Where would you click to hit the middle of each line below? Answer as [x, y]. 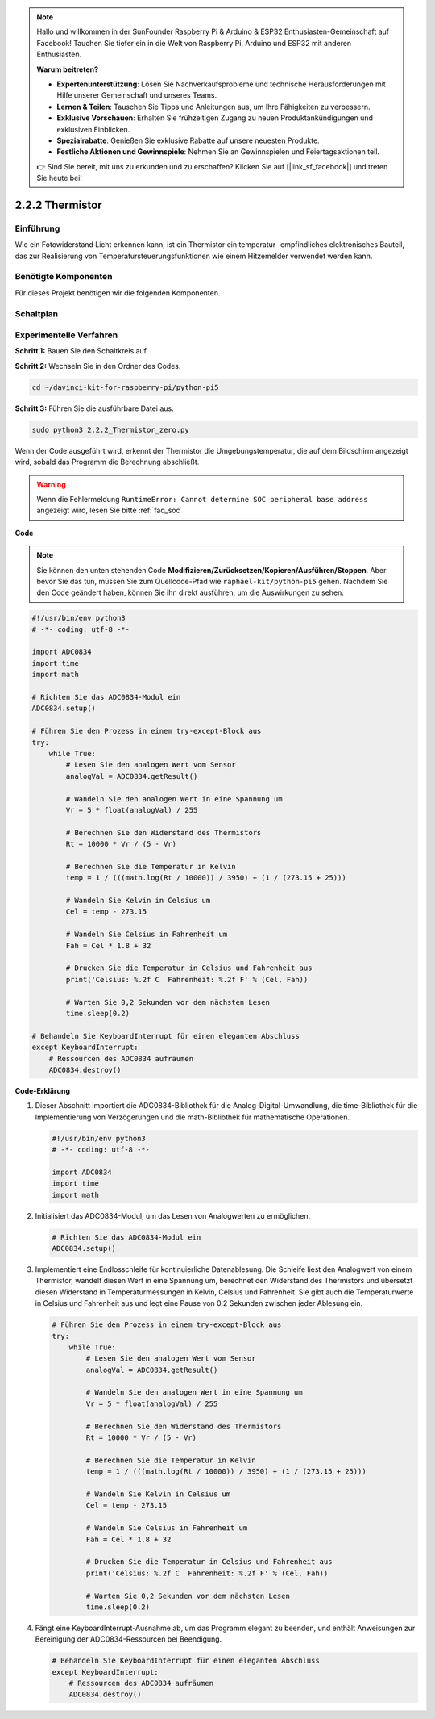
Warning [51, 484]
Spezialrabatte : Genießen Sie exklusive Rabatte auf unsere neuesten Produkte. [188, 140]
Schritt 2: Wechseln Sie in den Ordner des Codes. [98, 366]
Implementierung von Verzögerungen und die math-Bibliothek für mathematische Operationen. [193, 1117]
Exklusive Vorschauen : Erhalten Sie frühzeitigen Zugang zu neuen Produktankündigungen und [215, 118]
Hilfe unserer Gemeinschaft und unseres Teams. [137, 95]
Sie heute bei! [59, 178]
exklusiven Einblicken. [93, 129]
